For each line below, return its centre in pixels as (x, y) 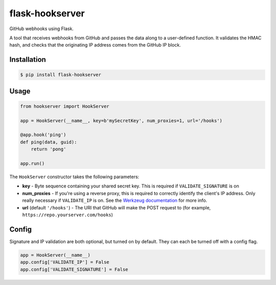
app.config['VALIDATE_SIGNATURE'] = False (74, 269)
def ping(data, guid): (49, 142)
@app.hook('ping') (43, 135)
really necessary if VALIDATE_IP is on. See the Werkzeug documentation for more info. (115, 200)
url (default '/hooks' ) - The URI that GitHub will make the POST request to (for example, (117, 207)
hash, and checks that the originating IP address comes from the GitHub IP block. (95, 45)
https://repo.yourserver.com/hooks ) (68, 215)
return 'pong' (49, 149)
